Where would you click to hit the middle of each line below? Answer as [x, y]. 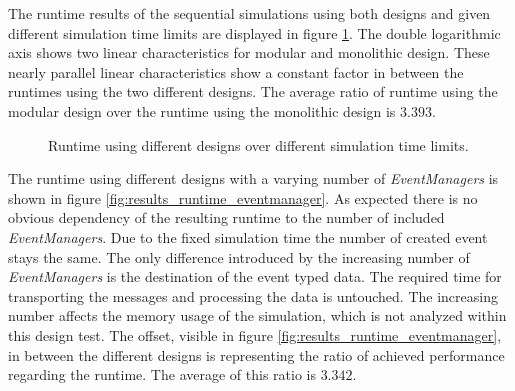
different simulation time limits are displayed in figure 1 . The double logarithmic [254, 32]
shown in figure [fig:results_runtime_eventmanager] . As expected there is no [243, 197]
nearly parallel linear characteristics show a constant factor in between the [236, 71]
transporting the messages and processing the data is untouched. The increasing [253, 295]
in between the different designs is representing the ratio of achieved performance [256, 354]
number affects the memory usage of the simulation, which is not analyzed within [257, 315]
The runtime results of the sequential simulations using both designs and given [249, 13]
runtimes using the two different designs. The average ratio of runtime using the [253, 91]
